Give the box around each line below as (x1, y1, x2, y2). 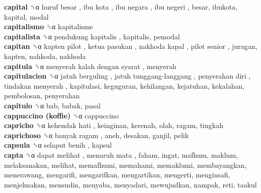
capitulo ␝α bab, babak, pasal (4, 100, 101, 110)
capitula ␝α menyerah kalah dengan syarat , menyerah (4, 60, 177, 71)
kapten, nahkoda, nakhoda (4, 50, 86, 61)
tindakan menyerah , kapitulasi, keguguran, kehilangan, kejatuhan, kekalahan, (4, 80, 245, 91)
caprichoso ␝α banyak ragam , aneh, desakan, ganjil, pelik (4, 130, 189, 140)
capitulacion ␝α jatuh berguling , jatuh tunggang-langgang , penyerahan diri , (4, 71, 251, 81)
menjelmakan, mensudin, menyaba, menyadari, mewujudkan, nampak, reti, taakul (4, 179, 257, 189)
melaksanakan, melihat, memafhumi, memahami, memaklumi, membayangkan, (4, 159, 247, 170)
